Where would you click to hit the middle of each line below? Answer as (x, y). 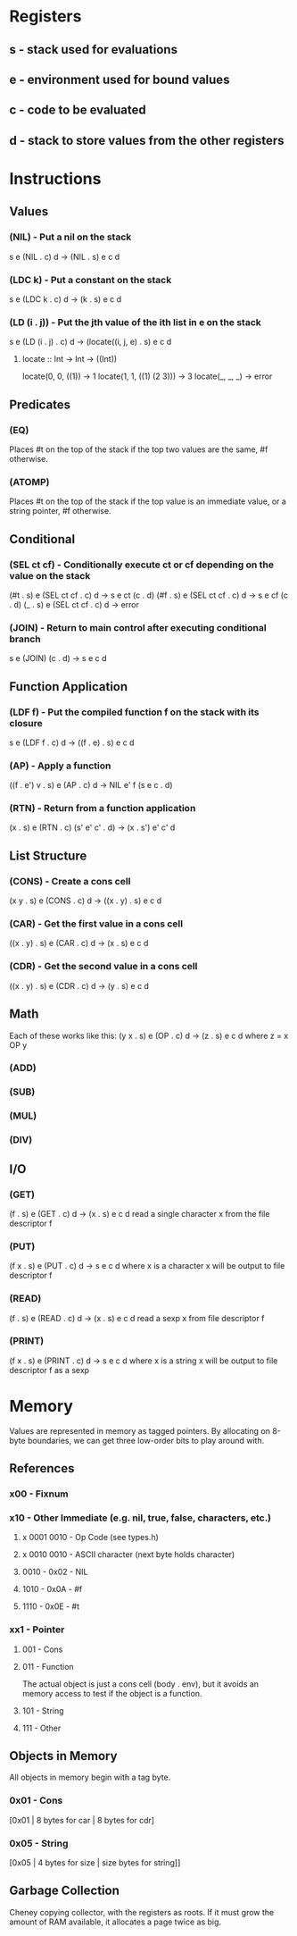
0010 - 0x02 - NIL (55, 1572)
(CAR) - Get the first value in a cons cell (96, 924)
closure (26, 723)
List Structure (48, 855)
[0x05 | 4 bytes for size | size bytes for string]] (95, 1863)
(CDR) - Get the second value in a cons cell (103, 967)
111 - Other (41, 1728)
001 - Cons (42, 1649)
